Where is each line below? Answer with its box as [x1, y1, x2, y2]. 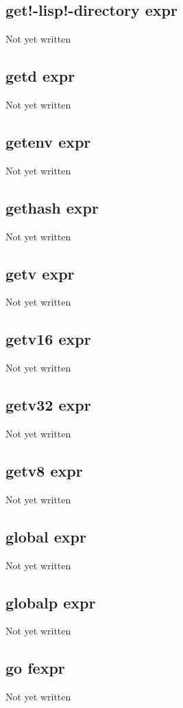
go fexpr [5, 657, 65, 678]
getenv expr [5, 130, 91, 152]
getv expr [5, 262, 75, 284]
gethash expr [5, 196, 99, 218]
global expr [5, 525, 86, 547]
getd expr [5, 65, 75, 87]
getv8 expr [5, 459, 83, 481]
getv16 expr [5, 328, 91, 350]
